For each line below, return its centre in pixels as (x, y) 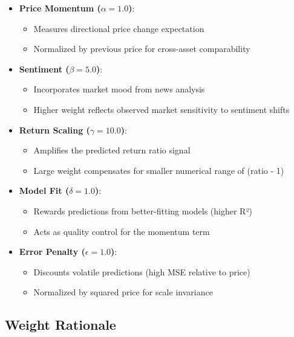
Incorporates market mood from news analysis (119, 89)
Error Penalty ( (52, 252)
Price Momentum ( (60, 8)
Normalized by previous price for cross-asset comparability (142, 49)
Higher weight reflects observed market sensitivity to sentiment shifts (162, 109)
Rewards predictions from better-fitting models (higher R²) (143, 210)
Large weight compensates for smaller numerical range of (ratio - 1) (159, 170)
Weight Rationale (60, 325)
